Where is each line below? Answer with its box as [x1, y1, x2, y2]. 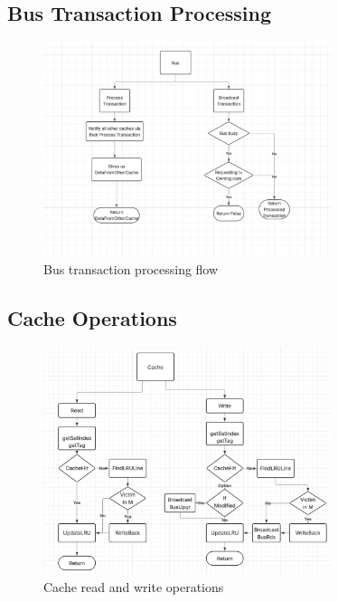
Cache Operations [7, 304, 177, 332]
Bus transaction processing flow [43, 260, 219, 279]
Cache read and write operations [43, 578, 224, 597]
